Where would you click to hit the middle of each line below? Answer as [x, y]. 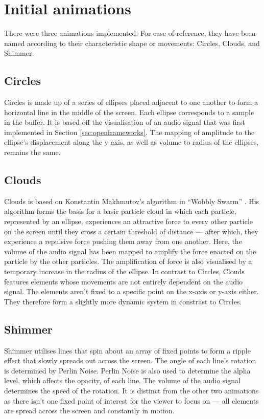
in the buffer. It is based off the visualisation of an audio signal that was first [125, 122]
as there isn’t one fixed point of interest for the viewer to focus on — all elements [131, 400]
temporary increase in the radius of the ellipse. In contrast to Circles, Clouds [124, 271]
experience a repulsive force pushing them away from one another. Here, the [123, 241]
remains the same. [32, 152]
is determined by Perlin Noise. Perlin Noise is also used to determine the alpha [127, 370]
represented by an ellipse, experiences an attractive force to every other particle [129, 221]
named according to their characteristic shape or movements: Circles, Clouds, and [132, 43]
